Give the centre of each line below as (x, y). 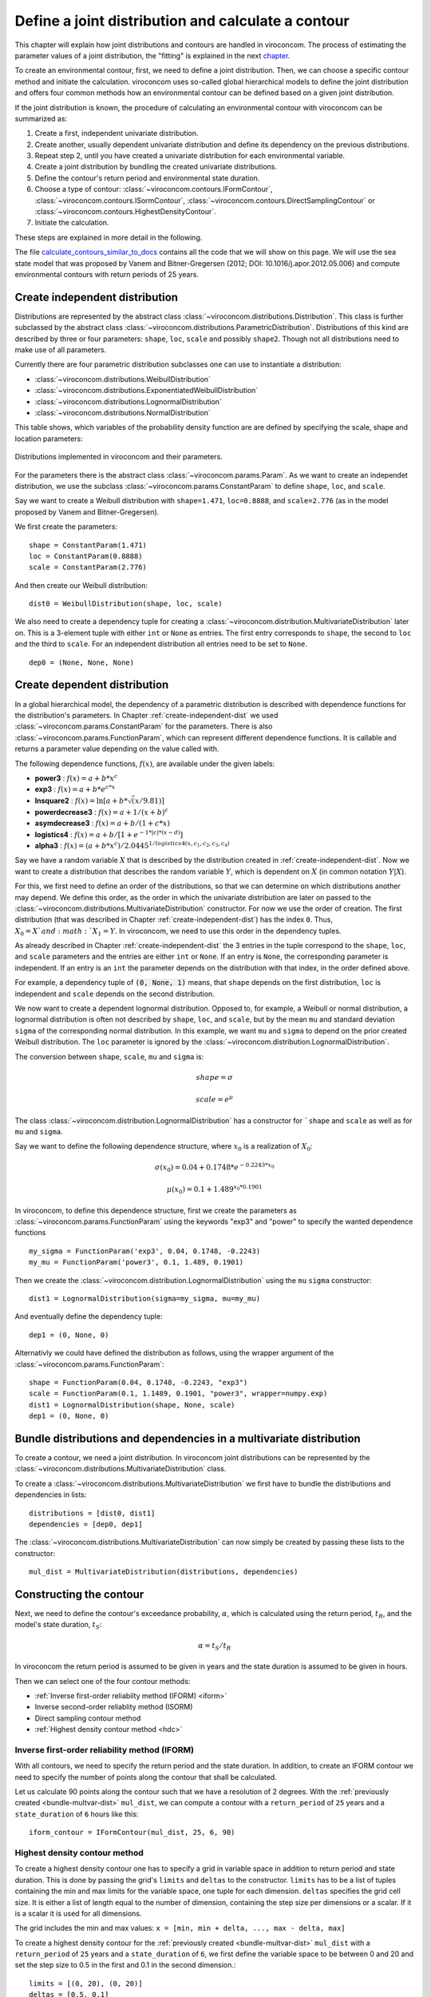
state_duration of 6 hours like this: (77, 1814)
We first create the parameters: (66, 526)
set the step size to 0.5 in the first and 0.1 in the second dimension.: (125, 1965)
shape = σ (214, 1077)
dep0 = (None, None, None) (82, 662)
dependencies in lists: (51, 1495)
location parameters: (49, 439)
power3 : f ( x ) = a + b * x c (76, 778)
